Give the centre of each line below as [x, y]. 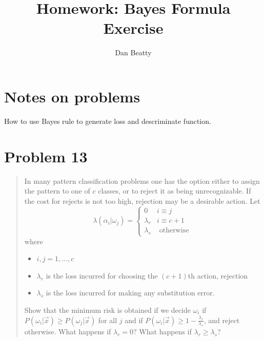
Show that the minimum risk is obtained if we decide [107, 310]
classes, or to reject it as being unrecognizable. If [175, 191]
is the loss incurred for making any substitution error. [130, 293]
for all [108, 320]
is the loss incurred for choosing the [102, 275]
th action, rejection [218, 275]
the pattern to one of [57, 191]
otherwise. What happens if [68, 332]
